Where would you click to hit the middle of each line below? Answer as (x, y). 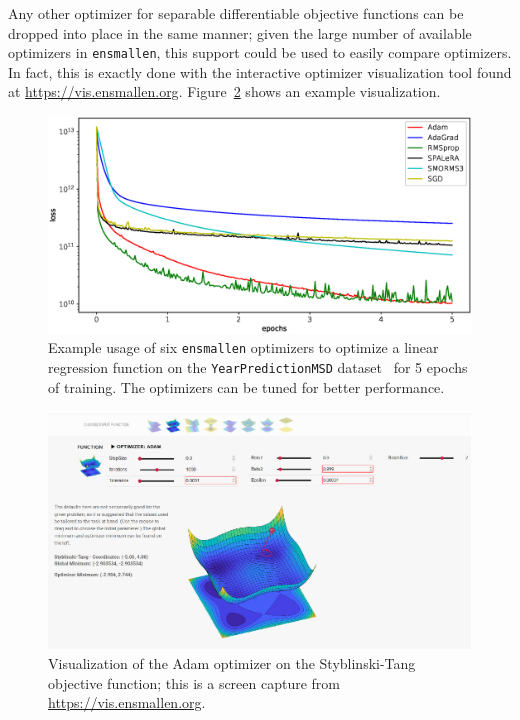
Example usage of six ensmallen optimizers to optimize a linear (243, 347)
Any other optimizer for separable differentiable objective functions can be (236, 13)
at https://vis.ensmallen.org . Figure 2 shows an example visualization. (224, 91)
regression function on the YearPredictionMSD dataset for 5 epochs (258, 367)
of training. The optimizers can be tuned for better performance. (246, 386)
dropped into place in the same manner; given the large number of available (240, 32)
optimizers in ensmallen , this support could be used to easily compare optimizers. (260, 52)
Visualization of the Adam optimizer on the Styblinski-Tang (232, 663)
